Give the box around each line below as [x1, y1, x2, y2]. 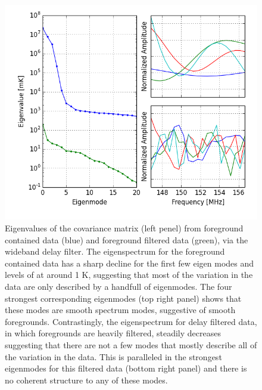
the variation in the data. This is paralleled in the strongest [5, 350, 222, 363]
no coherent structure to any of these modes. [5, 373, 168, 386]
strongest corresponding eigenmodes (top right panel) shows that [5, 292, 242, 304]
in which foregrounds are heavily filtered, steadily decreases [5, 327, 221, 339]
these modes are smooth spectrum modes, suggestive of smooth [5, 304, 236, 316]
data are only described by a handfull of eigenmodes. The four [5, 280, 232, 292]
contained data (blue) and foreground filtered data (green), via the [5, 233, 248, 246]
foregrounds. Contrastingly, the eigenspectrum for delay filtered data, [5, 315, 257, 327]
